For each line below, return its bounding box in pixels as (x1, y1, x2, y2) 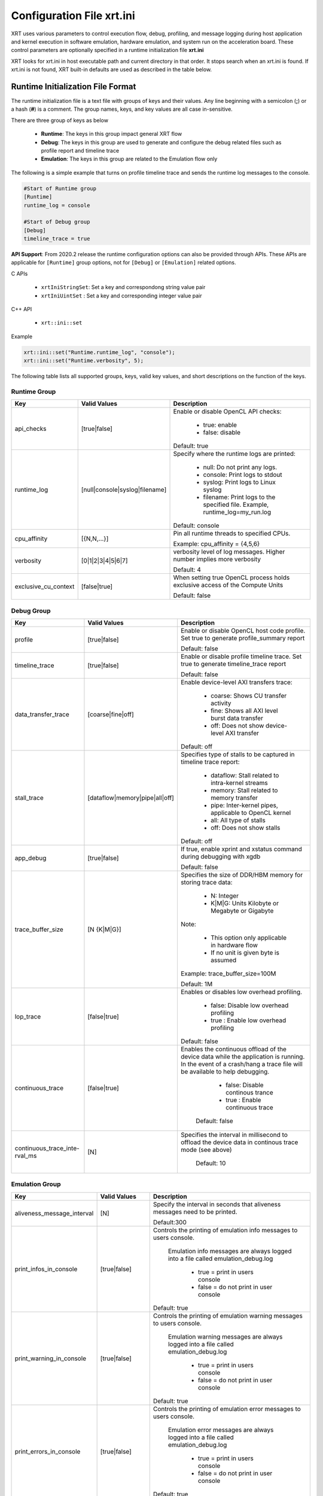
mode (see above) (180, 1146, 233, 1154)
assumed (210, 956, 237, 965)
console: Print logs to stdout (203, 470, 282, 479)
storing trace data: (180, 878, 233, 887)
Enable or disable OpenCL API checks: (173, 408, 282, 416)
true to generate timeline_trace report (180, 660, 287, 668)
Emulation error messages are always (167, 1425, 274, 1434)
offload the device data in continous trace (180, 1138, 298, 1147)
